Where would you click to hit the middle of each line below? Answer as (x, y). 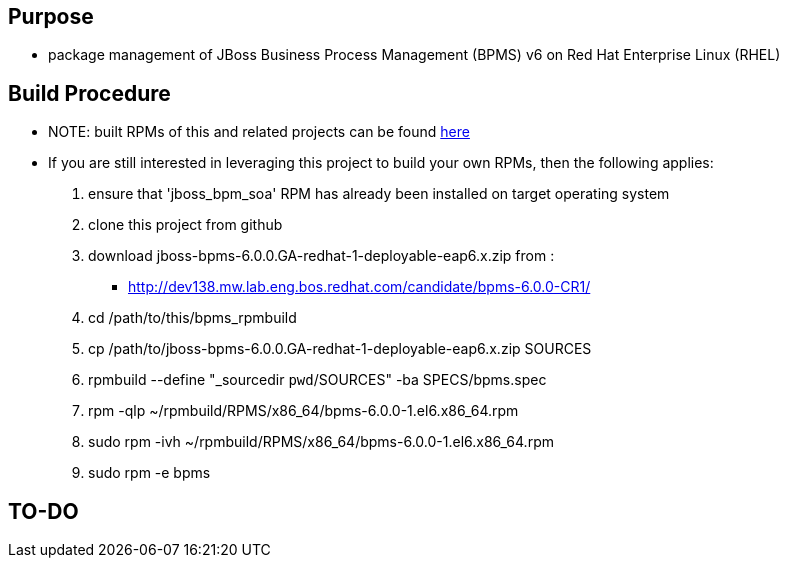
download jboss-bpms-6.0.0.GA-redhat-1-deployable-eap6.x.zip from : (321, 256)
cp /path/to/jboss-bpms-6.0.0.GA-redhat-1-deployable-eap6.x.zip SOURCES (340, 349)
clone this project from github (185, 225)
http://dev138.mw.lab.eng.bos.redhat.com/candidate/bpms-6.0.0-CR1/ (359, 287)
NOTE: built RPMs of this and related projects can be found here (259, 132)
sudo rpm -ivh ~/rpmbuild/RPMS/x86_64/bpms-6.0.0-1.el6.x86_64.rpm (321, 442)
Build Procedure (89, 93)
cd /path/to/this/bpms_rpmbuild (192, 318)
